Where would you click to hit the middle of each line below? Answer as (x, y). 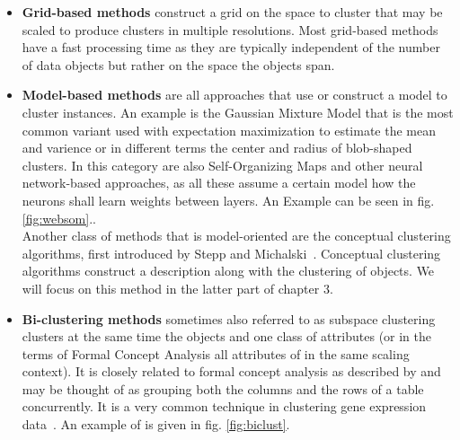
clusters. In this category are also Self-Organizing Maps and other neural (222, 165)
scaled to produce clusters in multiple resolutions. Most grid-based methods (230, 29)
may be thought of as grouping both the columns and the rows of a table (223, 388)
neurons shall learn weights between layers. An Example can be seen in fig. (228, 200)
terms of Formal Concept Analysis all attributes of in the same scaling (216, 353)
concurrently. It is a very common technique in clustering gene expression (224, 406)
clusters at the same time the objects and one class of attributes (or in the (227, 336)
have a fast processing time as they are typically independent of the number (231, 47)
